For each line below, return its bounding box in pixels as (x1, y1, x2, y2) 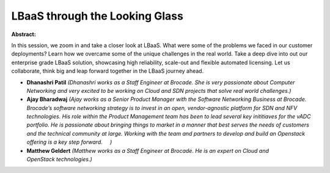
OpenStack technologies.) (26, 156, 93, 163)
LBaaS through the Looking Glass (11, 9, 183, 23)
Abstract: (11, 31, 36, 38)
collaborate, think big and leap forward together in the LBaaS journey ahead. (11, 67, 204, 75)
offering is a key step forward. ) (26, 138, 112, 146)
